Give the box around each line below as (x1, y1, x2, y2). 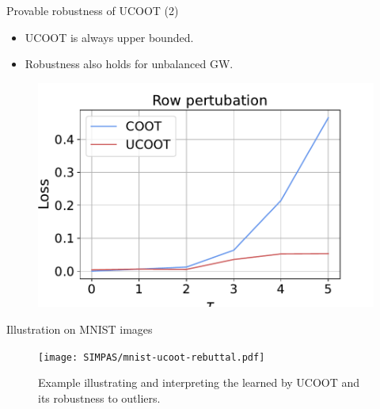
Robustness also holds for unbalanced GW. (25, 55, 234, 72)
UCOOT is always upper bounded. (25, 29, 194, 45)
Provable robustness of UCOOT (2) (6, 2, 179, 18)
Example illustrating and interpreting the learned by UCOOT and (38, 374, 360, 391)
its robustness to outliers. (38, 389, 161, 406)
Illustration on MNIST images (6, 321, 153, 338)
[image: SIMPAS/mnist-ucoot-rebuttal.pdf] (38, 351, 265, 363)
